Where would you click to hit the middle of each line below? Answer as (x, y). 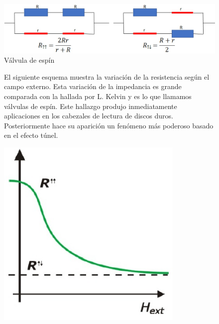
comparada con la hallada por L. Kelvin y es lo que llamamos (98, 96)
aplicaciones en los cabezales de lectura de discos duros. (89, 116)
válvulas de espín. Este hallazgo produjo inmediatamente (91, 106)
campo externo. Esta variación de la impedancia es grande (93, 86)
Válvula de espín (29, 60)
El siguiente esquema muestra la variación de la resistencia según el (107, 76)
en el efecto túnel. (31, 135)
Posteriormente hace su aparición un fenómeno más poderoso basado (109, 125)
